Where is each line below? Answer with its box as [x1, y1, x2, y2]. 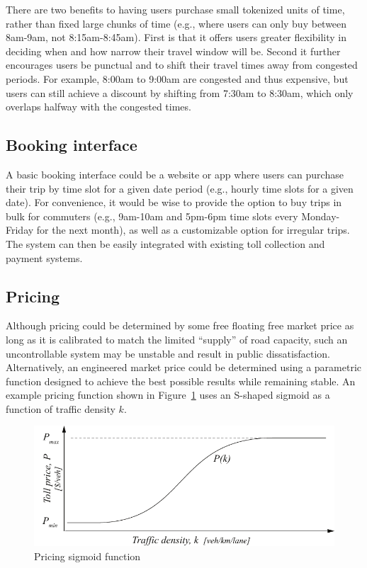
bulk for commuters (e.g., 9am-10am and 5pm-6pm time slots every [6, 208, 298, 223]
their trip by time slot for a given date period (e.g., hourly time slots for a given [6, 181, 354, 195]
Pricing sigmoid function [34, 548, 141, 563]
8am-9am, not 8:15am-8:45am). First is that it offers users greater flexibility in [6, 30, 347, 45]
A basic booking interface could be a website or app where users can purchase [6, 166, 344, 181]
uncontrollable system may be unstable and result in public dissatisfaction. [6, 346, 330, 360]
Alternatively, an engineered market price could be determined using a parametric [6, 360, 362, 375]
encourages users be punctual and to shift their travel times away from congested [6, 57, 358, 72]
